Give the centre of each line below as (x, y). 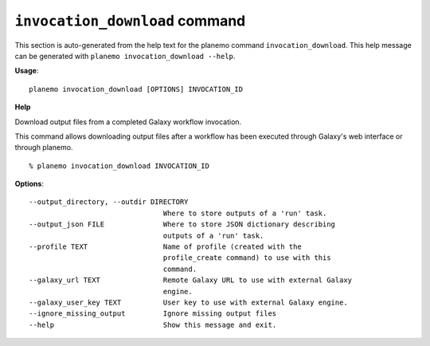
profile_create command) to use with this (247, 258)
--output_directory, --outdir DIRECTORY (109, 202)
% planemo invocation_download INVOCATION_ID (119, 166)
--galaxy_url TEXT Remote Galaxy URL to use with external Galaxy (191, 280)
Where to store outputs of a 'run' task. (245, 213)
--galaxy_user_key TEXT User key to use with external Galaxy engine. (188, 302)
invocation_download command (130, 21)
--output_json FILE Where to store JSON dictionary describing (182, 224)
